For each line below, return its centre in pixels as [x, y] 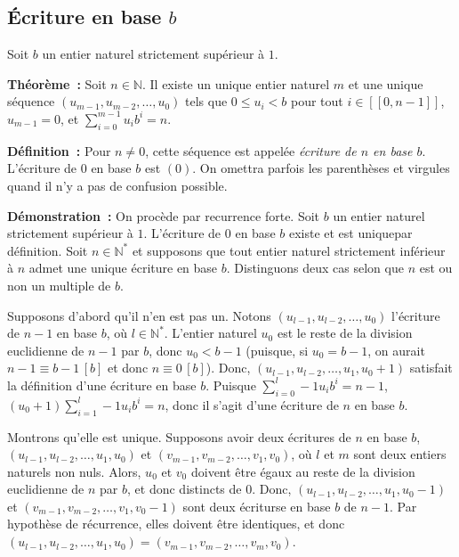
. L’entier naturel [210, 333]
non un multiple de [59, 285]
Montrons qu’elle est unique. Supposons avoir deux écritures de [179, 436]
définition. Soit [48, 250]
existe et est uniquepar [350, 233]
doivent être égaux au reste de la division [303, 471]
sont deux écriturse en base [257, 506]
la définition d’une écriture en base [102, 385]
